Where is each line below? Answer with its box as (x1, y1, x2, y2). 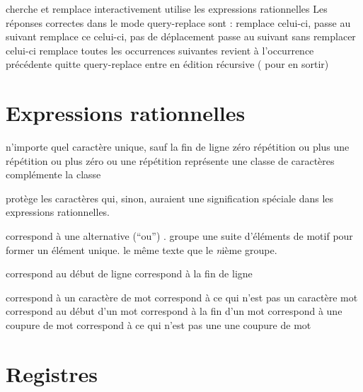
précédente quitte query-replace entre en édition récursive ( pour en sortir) (6, 57, 329, 71)
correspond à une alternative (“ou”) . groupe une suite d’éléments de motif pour (6, 229, 353, 243)
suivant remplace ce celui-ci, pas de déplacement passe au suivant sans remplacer (6, 29, 356, 44)
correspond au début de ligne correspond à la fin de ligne (6, 266, 253, 281)
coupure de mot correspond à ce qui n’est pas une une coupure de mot (6, 318, 311, 333)
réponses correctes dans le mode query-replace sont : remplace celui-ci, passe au (6, 15, 351, 30)
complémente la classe (6, 167, 101, 182)
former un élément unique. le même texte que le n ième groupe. (6, 242, 277, 257)
